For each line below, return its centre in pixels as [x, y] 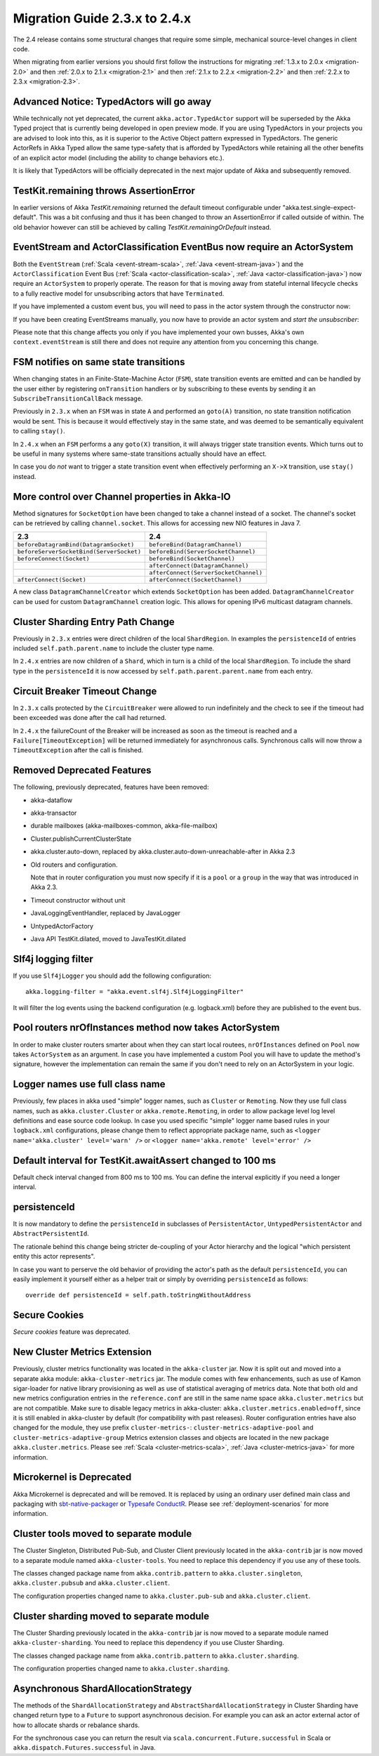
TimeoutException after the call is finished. [78, 750]
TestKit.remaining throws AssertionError [104, 191]
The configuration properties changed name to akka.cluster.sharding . [121, 1668]
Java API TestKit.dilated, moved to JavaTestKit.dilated [108, 938]
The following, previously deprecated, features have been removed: [111, 787]
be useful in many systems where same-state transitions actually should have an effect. [140, 454]
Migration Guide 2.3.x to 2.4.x [102, 18]
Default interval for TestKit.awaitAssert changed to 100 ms [145, 1160]
